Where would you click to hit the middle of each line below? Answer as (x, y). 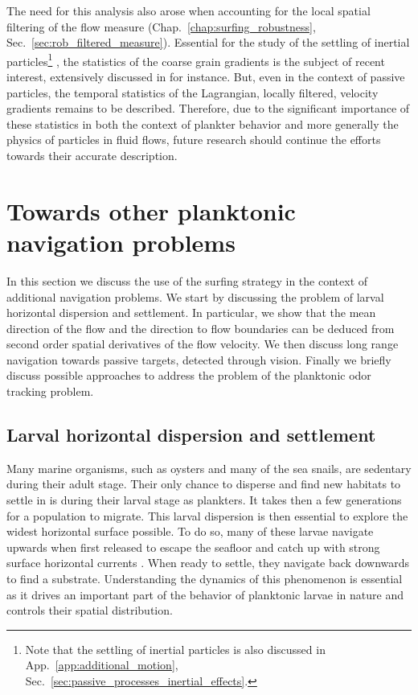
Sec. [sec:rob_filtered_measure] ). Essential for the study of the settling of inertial (208, 42)
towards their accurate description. (92, 155)
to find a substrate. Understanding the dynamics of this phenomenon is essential (205, 579)
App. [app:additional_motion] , (102, 665)
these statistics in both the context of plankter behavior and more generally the (203, 123)
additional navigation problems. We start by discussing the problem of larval (195, 296)
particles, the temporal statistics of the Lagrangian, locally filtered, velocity (193, 92)
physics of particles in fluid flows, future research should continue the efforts (194, 140)
